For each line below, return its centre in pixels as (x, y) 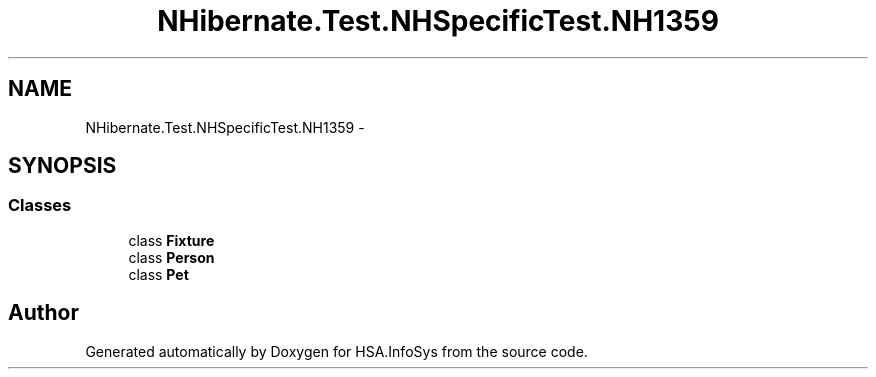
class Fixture (171, 240)
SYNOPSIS (62, 166)
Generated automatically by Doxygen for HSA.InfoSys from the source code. (336, 351)
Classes (40, 205)
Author (43, 313)
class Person (171, 257)
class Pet (158, 274)
